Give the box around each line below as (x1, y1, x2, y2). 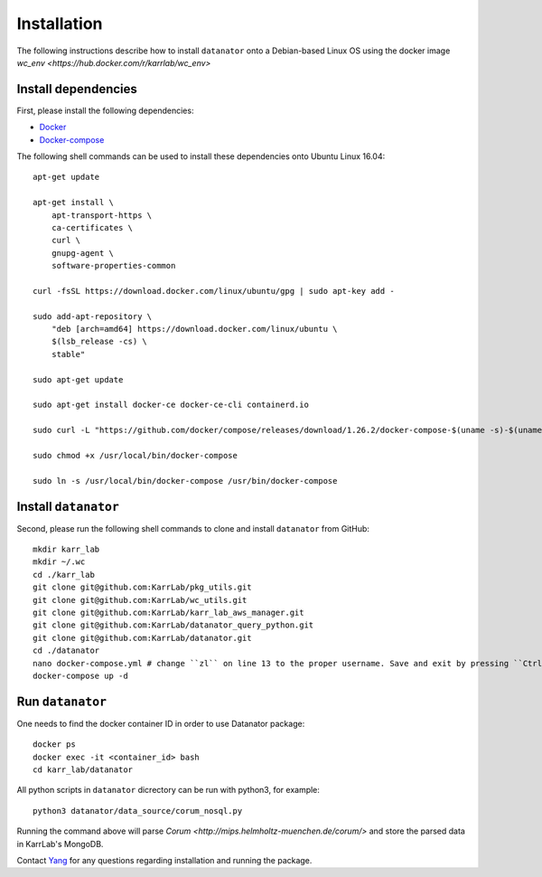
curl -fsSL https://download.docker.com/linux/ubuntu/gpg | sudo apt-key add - (33, 286, 395, 296)
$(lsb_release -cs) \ (51, 336, 148, 347)
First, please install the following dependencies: (16, 105, 194, 116)
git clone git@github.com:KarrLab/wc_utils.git (33, 595, 248, 605)
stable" (51, 349, 86, 359)
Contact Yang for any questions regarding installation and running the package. (16, 855, 313, 866)
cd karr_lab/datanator (33, 765, 134, 775)
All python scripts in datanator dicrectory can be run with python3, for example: (16, 785, 321, 796)
